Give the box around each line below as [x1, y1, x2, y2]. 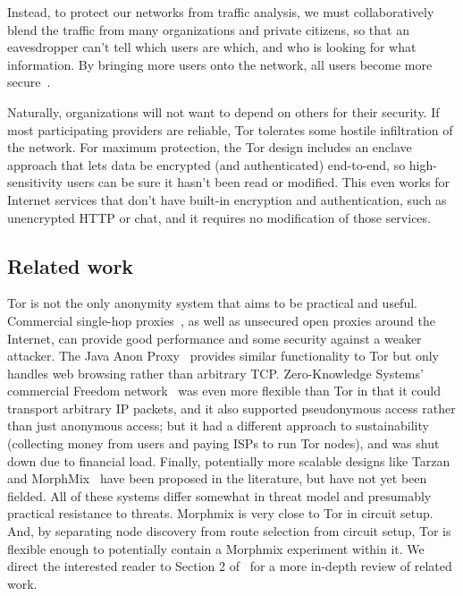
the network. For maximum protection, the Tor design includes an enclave [7, 138, 412, 157]
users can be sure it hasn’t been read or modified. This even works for [66, 173, 450, 192]
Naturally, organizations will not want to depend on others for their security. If [7, 102, 440, 121]
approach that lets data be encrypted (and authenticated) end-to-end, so [7, 155, 406, 174]
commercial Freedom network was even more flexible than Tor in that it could [7, 381, 442, 400]
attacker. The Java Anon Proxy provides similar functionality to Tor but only [7, 346, 440, 365]
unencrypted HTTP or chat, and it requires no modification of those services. [7, 208, 431, 226]
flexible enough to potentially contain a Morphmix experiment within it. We [7, 539, 425, 558]
